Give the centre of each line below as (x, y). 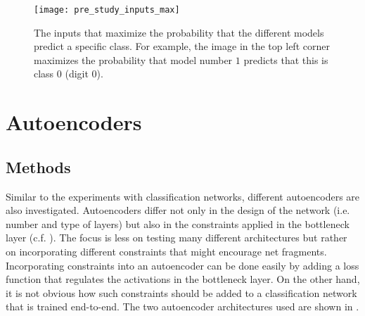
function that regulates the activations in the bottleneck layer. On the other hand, (183, 279)
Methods (38, 166)
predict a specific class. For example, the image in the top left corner (182, 46)
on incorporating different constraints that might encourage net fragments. (166, 251)
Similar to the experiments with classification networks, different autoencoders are (183, 196)
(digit (77, 74)
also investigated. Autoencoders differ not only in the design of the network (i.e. (178, 210)
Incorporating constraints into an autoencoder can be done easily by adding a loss (182, 265)
